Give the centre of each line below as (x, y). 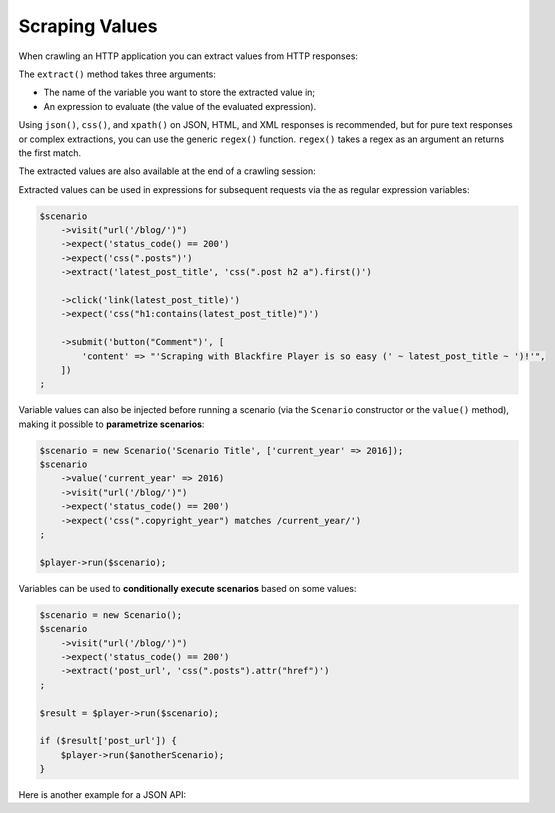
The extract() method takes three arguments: (117, 74)
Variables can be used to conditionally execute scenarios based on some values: (187, 588)
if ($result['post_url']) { (108, 741)
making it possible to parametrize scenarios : (111, 424)
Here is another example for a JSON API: (102, 795)
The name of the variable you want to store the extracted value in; (179, 92)
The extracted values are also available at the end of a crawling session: (167, 171)
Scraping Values (88, 26)
